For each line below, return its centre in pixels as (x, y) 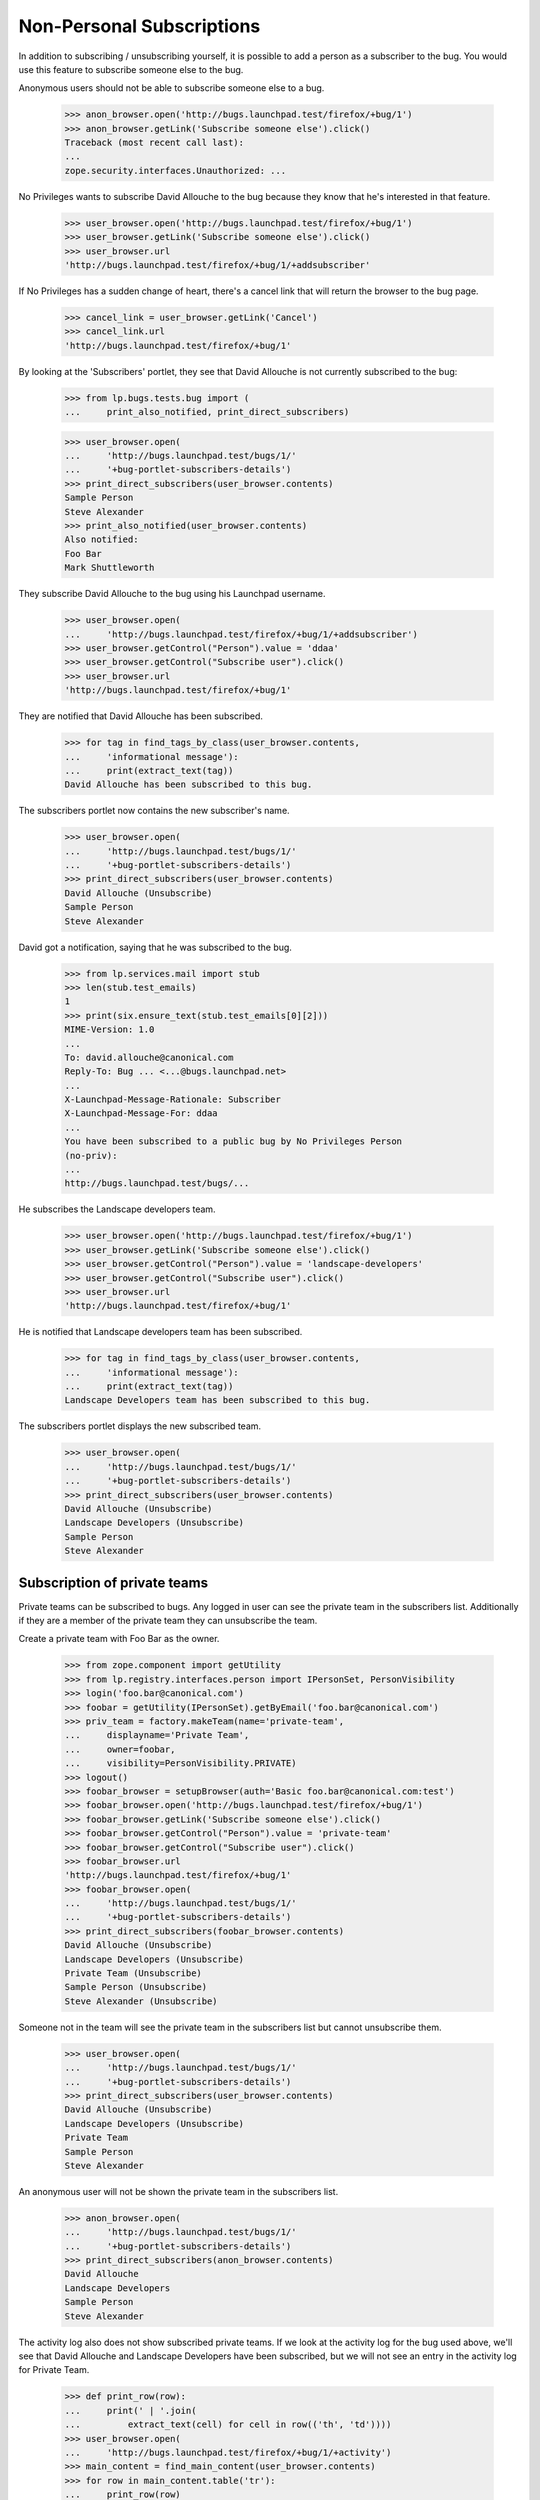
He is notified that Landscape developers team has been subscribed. (160, 1332)
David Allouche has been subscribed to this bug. (188, 784)
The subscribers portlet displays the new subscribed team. (140, 1426)
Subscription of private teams (113, 1582)
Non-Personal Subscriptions (139, 26)
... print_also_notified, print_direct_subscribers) (207, 412)
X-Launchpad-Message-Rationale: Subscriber (173, 1099)
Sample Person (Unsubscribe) (136, 1987)
